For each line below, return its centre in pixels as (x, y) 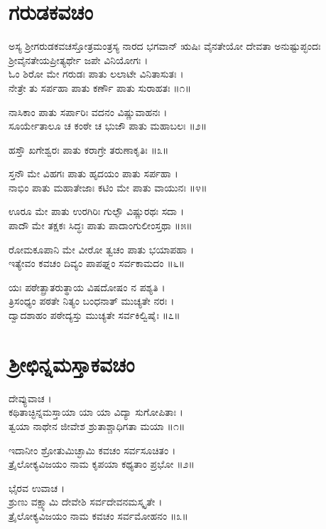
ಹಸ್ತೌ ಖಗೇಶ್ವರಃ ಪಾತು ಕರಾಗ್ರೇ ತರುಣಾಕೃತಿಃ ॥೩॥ (89, 149)
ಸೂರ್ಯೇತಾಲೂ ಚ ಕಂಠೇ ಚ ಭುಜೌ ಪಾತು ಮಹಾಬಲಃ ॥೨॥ (108, 126)
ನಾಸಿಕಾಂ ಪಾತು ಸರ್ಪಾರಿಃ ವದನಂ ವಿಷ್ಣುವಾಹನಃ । (88, 111)
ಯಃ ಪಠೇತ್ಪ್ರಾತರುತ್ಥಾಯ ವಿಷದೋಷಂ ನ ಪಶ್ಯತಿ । (87, 287)
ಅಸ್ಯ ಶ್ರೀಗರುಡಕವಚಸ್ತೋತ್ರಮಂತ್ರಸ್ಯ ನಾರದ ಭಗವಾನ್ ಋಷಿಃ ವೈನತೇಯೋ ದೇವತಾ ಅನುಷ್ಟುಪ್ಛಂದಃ (165, 46)
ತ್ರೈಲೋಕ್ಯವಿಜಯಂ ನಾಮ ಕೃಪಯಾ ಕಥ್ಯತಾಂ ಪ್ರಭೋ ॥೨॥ (102, 464)
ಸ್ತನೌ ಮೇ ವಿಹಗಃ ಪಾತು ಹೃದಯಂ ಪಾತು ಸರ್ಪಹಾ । (93, 173)
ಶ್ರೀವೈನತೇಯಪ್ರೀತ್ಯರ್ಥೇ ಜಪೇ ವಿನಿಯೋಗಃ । (78, 59)
